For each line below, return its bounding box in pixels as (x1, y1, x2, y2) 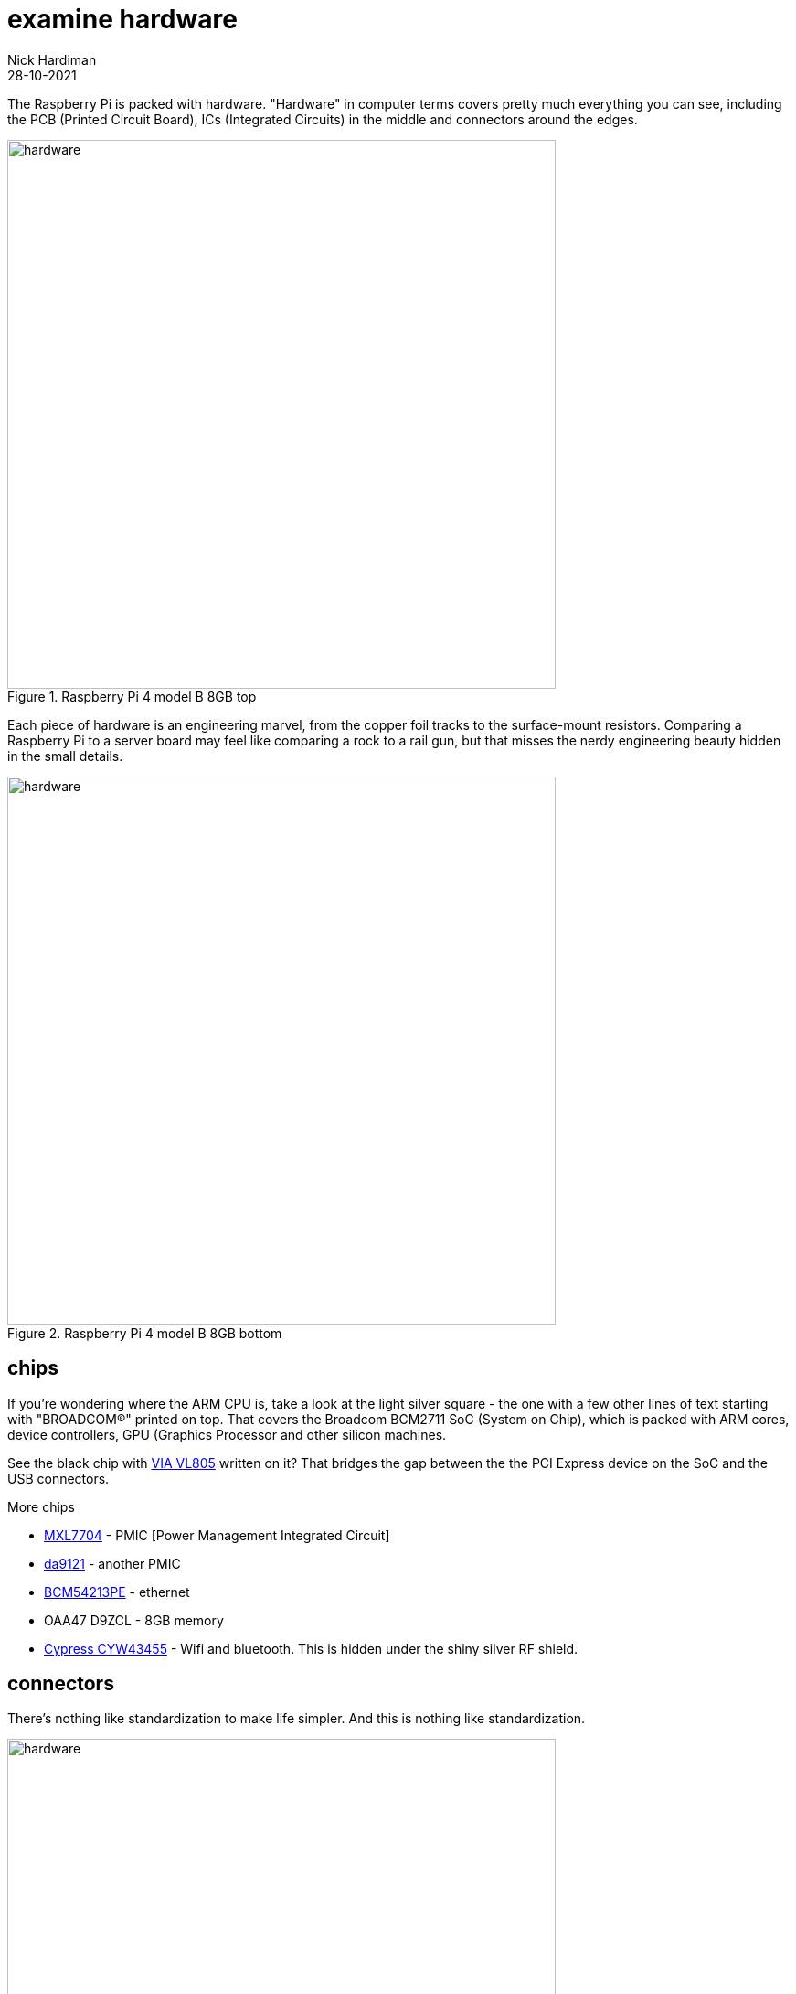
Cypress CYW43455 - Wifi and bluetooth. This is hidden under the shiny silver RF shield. (44, 1640, 578, 1656)
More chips (7, 1498, 75, 1515)
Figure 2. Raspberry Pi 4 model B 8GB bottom (7, 1324, 282, 1341)
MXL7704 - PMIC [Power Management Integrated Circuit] (44, 1527, 390, 1543)
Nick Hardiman (7, 51, 97, 68)
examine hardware (7, 4, 238, 35)
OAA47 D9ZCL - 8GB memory (44, 1612, 224, 1628)
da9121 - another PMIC (44, 1555, 181, 1571)
